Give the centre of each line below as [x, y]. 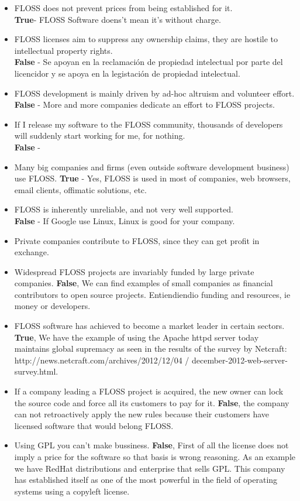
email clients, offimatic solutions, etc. [80, 189]
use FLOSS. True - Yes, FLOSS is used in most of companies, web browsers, [152, 178]
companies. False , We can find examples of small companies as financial [144, 283]
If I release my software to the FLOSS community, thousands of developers [149, 124]
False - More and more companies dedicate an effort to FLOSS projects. [144, 104]
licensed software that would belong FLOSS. [94, 425]
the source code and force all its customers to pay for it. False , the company [152, 402]
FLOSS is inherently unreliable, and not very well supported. [124, 209]
